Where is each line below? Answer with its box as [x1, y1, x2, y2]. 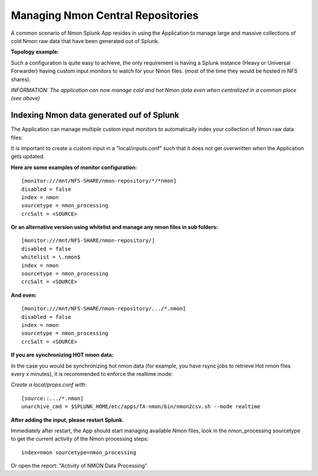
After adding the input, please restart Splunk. [11, 416, 124, 424]
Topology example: [11, 48, 59, 55]
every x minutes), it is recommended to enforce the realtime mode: [11, 370, 173, 377]
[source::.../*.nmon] [21, 395, 84, 402]
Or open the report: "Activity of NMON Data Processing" [11, 462, 147, 470]
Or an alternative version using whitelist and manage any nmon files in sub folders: [11, 224, 218, 231]
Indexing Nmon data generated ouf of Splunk [11, 110, 180, 120]
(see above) [11, 95, 41, 102]
